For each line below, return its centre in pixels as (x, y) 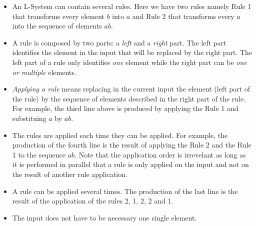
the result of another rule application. (70, 174)
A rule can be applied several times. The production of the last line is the (125, 191)
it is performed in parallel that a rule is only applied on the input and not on (130, 164)
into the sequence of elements (57, 26)
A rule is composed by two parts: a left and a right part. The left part (119, 42)
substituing (29, 118)
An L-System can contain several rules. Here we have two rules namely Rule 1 (132, 6)
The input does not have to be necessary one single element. (104, 217)
